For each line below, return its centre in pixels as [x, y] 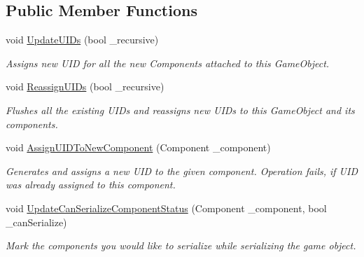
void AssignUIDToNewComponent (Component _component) [138, 147]
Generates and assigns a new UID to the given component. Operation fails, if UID [182, 171]
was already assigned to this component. [91, 185]
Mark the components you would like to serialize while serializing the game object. [181, 245]
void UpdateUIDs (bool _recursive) [82, 40]
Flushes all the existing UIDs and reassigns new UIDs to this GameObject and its [180, 110]
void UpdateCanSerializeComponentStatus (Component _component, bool [166, 208]
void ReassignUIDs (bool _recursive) [85, 86]
